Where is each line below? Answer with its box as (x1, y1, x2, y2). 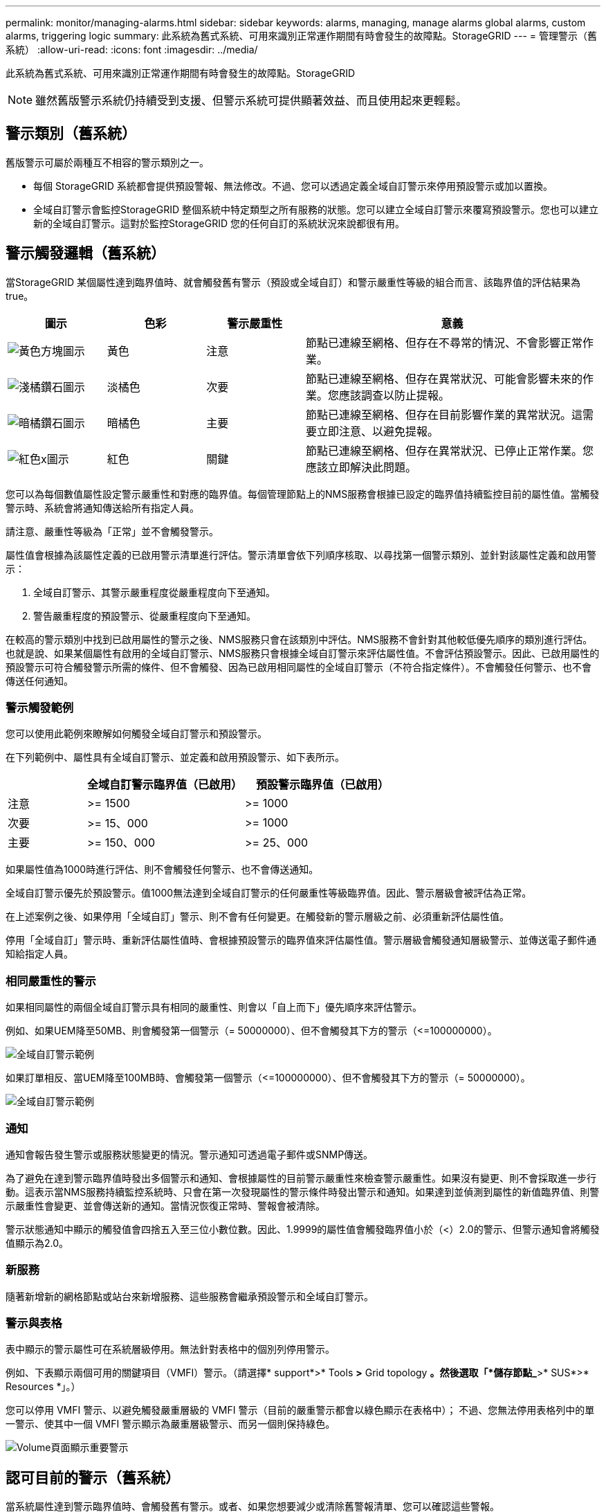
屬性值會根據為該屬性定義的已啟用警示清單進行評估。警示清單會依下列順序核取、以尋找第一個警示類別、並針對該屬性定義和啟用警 (6, 548, 596, 561)
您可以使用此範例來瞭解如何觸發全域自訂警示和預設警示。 (6, 728, 267, 740)
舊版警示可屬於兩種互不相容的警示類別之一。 (6, 156, 209, 168)
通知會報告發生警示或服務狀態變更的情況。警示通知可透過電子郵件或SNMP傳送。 (6, 1148, 374, 1160)
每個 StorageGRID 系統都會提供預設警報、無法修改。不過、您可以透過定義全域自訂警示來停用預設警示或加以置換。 (33, 179, 553, 192)
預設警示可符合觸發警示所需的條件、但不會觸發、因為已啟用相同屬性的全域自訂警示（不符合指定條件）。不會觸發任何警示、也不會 (6, 660, 591, 673)
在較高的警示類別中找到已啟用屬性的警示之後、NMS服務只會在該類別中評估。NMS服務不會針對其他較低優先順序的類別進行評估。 (6, 633, 593, 645)
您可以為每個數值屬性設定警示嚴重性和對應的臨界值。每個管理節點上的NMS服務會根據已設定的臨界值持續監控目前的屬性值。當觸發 (6, 487, 600, 500)
